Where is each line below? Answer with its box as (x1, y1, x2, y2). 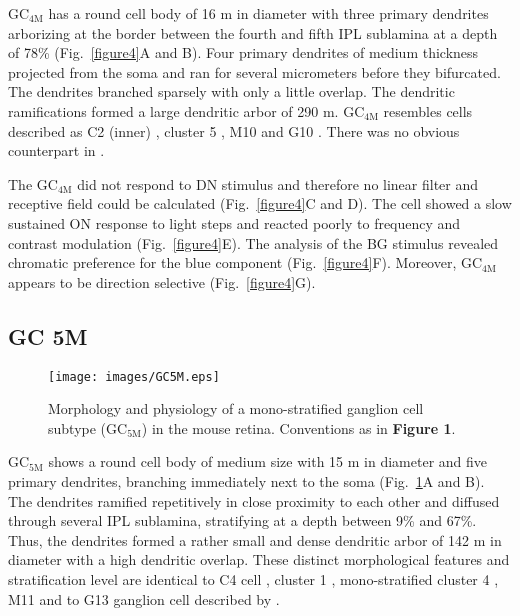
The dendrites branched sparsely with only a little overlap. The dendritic (8, 81, 455, 102)
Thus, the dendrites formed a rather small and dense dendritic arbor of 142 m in (8, 529, 502, 550)
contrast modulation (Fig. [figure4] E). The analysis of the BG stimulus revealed (8, 232, 499, 253)
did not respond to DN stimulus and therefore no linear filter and (77, 173, 479, 194)
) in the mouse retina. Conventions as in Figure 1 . (141, 417, 456, 438)
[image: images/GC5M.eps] (48, 369, 220, 384)
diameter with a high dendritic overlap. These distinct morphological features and (8, 549, 510, 570)
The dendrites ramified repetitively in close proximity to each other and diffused (8, 490, 500, 511)
